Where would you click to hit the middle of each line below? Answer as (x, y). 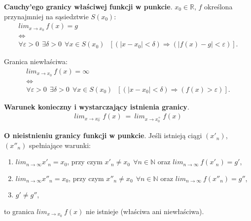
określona (218, 6)
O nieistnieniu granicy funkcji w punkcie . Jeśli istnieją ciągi (103, 135)
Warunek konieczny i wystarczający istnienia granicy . (97, 106)
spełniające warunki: (60, 145)
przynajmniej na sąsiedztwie (46, 16)
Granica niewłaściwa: (36, 61)
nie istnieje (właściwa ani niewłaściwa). (145, 211)
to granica (19, 211)
